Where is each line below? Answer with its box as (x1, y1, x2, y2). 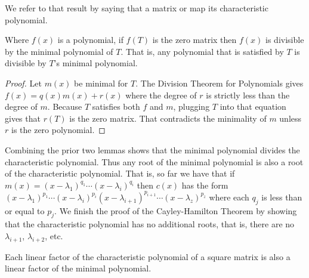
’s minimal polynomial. (54, 57, 138, 69)
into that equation (220, 100, 286, 113)
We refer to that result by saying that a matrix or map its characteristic (5, 2, 268, 14)
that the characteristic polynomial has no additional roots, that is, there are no (5, 218, 295, 230)
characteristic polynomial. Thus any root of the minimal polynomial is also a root (5, 155, 304, 168)
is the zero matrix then (152, 33, 237, 46)
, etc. (45, 230, 63, 242)
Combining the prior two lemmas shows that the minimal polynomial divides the (5, 143, 300, 156)
